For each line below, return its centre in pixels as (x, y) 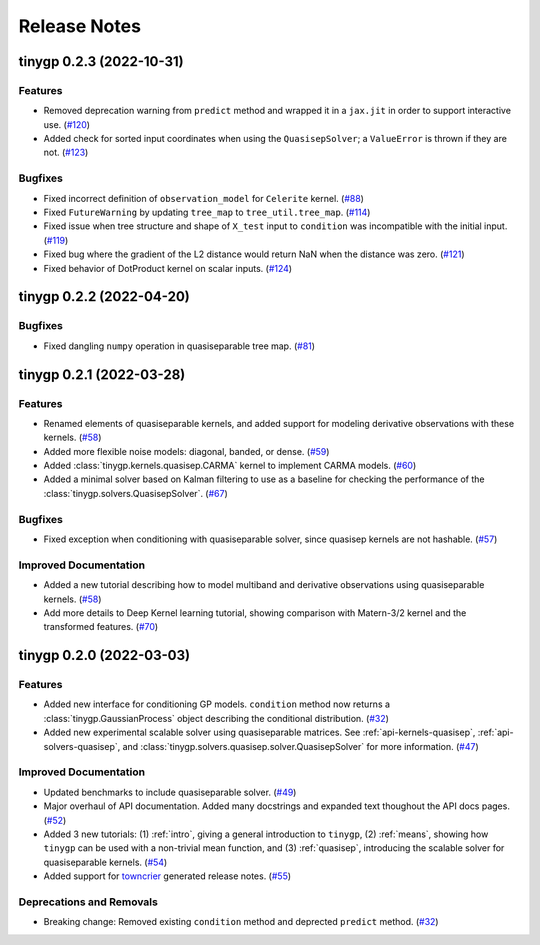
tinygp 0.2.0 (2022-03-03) (104, 655)
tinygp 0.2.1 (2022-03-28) (102, 374)
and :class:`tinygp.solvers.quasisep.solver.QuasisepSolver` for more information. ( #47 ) (300, 746)
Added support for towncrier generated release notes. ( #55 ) (167, 876)
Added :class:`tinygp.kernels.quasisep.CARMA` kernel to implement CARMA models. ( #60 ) (230, 466)
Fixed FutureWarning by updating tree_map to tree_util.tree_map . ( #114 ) (207, 212)
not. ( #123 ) (66, 152)
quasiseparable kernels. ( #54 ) (105, 862)
